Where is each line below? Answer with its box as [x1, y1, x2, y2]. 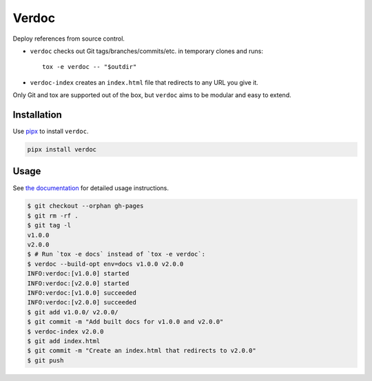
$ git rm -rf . [27, 212, 79, 220]
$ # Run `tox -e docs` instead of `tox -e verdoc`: [27, 250, 206, 258]
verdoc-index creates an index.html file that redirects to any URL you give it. [30, 78, 258, 86]
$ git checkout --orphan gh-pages [27, 202, 144, 210]
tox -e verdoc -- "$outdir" [42, 63, 137, 71]
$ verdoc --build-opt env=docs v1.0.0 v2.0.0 [27, 260, 184, 268]
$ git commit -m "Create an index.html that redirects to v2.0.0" [27, 347, 256, 355]
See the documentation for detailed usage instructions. [12, 183, 169, 192]
